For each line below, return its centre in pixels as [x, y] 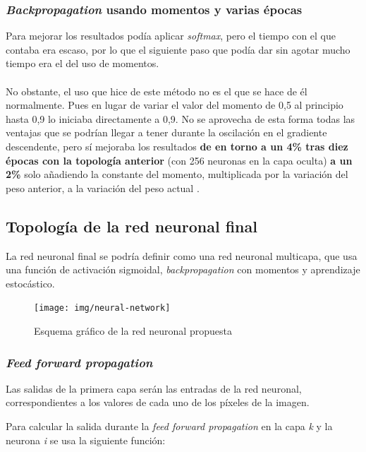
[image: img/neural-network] [102, 308]
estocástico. [30, 283]
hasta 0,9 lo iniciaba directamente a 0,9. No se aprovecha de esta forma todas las [181, 118]
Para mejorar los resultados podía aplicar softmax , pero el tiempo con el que [171, 36]
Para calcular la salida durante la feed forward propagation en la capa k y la [169, 426]
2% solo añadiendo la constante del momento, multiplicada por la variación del [177, 174]
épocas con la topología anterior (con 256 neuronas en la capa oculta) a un [179, 160]
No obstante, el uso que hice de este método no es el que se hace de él [157, 91]
